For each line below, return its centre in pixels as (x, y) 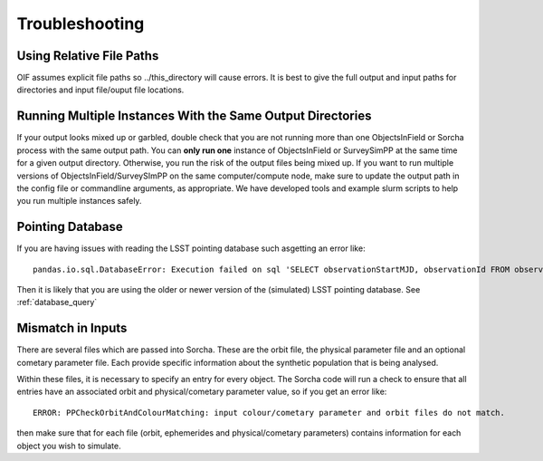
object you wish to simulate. (69, 446)
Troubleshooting (81, 24)
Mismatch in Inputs (72, 328)
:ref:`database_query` (57, 303)
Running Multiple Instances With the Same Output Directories (194, 116)
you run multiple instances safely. (79, 201)
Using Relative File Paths (88, 56)
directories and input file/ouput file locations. (100, 90)
